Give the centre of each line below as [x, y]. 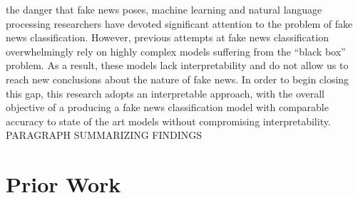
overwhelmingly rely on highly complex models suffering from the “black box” [176, 51]
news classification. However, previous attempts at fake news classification [167, 37]
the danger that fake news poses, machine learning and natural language [164, 9]
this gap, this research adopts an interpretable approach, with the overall [165, 93]
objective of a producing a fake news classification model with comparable [167, 107]
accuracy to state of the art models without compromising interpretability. [168, 121]
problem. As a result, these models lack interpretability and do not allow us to [177, 65]
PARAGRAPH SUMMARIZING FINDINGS [104, 135]
